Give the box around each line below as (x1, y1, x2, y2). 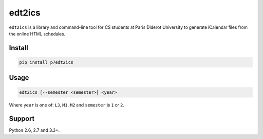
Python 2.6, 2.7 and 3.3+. (9, 127, 60, 133)
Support (9, 115, 35, 123)
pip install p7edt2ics (19, 59, 74, 65)
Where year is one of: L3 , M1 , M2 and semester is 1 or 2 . (9, 102, 124, 108)
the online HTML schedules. (9, 31, 66, 36)
